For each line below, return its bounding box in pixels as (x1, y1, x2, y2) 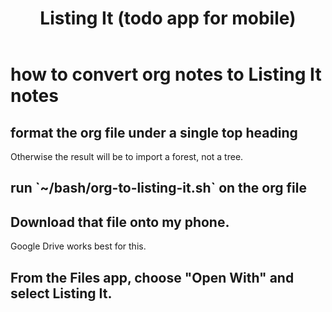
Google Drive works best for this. (10, 240, 147, 252)
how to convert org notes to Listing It (10, 63, 322, 86)
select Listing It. (10, 285, 113, 302)
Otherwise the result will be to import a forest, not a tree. (10, 151, 244, 162)
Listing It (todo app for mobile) (39, 7, 297, 30)
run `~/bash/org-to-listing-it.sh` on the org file (10, 180, 307, 197)
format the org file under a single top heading (10, 124, 298, 141)
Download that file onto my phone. (10, 213, 230, 231)
